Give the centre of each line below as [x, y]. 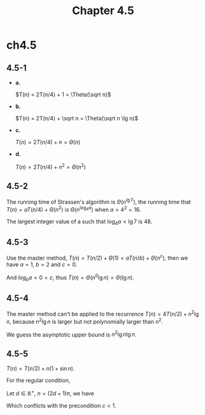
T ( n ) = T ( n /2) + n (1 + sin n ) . [41, 368]
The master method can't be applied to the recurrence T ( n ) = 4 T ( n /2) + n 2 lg [103, 313]
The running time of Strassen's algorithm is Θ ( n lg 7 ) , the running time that [99, 201]
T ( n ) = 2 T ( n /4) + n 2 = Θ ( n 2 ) [50, 166]
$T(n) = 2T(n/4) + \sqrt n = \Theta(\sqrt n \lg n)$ [77, 118]
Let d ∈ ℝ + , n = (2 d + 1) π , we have [50, 393]
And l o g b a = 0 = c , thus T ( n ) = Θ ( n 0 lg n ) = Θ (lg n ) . [70, 277]
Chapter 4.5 [103, 11]
